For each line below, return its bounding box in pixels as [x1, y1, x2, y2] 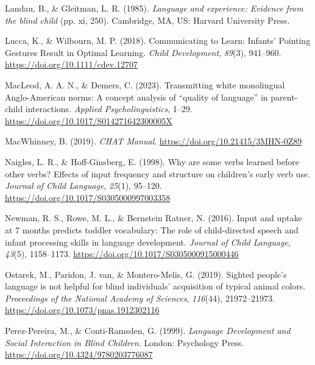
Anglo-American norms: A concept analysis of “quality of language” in [5, 90, 268, 103]
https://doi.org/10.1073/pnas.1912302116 [5, 303, 160, 316]
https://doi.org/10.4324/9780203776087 [5, 348, 153, 361]
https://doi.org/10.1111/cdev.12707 [5, 58, 138, 71]
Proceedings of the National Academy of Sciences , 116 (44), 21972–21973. [5, 291, 275, 304]
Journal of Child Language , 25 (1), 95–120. [5, 179, 162, 192]
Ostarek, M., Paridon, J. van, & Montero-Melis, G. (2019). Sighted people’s [5, 268, 287, 280]
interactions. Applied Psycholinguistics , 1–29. [25, 102, 193, 115]
